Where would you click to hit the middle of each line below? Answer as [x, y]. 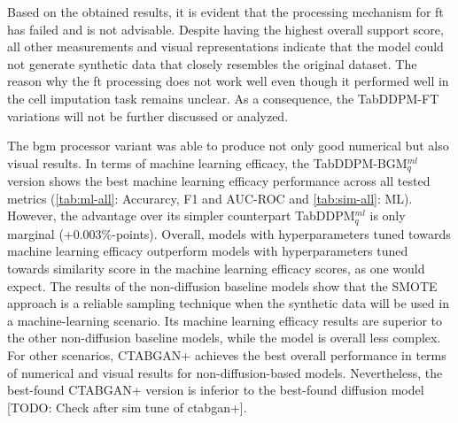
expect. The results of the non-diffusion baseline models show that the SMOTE [222, 285]
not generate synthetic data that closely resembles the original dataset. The [212, 63]
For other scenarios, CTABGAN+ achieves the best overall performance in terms [227, 355]
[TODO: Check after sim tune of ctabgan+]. [127, 407]
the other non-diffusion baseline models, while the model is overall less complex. [224, 338]
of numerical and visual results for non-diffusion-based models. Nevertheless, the [225, 372]
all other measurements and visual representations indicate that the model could [225, 46]
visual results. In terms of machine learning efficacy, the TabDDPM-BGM [207, 162]
